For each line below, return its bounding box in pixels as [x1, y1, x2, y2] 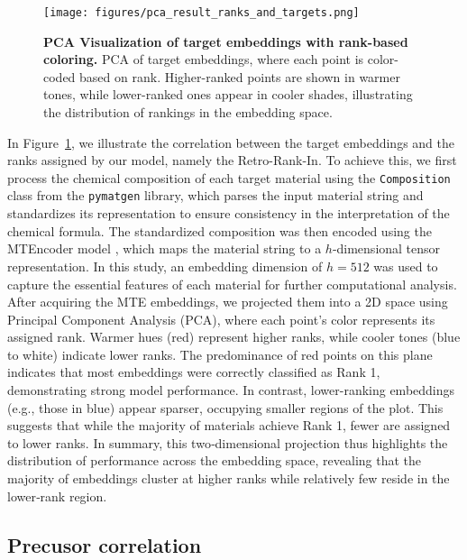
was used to [373, 256, 438, 275]
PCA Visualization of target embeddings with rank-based [43, 32, 408, 50]
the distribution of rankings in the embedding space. [43, 103, 333, 122]
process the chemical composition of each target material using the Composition [7, 168, 451, 187]
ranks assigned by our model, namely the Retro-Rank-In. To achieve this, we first [7, 151, 457, 170]
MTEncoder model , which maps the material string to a [7, 239, 322, 258]
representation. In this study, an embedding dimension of [7, 256, 323, 275]
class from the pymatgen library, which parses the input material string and [7, 186, 424, 205]
